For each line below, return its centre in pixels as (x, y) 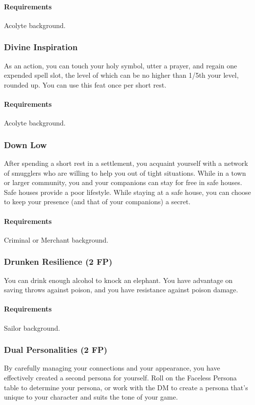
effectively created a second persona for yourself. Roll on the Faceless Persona (120, 377)
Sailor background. (32, 327)
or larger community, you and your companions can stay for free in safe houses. (123, 182)
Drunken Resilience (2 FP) (58, 262)
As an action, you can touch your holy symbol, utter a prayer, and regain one (121, 65)
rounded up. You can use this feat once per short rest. (85, 84)
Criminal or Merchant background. (56, 239)
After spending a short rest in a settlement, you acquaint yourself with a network (126, 163)
